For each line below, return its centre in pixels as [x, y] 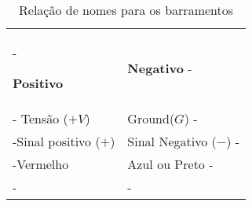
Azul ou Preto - [170, 164]
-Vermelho [41, 164]
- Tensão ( [40, 118]
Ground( [151, 118]
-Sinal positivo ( [57, 141]
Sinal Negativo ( [172, 141]
